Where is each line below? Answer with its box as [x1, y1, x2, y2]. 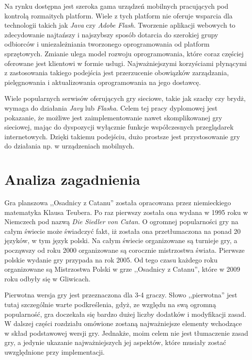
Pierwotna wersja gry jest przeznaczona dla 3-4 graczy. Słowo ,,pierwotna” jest [4, 290, 237, 300]
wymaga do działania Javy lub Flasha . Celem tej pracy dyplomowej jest [4, 102, 218, 113]
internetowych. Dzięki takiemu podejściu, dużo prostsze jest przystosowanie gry [4, 131, 240, 141]
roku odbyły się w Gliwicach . [4, 273, 91, 283]
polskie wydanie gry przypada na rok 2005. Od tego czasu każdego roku [4, 254, 218, 264]
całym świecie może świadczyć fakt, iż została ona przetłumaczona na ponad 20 [4, 226, 241, 236]
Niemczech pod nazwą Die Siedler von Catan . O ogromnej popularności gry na [4, 216, 238, 227]
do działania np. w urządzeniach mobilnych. [4, 141, 135, 151]
